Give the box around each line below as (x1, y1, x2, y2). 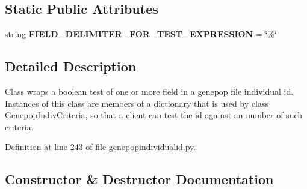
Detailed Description (5, 57, 137, 76)
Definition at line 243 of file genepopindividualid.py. (5, 140, 196, 153)
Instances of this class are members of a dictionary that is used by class (5, 97, 268, 109)
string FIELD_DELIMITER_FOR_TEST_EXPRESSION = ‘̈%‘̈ (5, 28, 277, 40)
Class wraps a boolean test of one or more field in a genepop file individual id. (5, 85, 294, 97)
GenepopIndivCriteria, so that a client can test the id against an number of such (5, 109, 303, 121)
